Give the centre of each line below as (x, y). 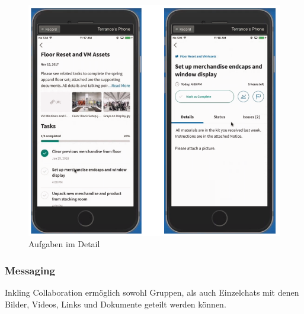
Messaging (30, 270)
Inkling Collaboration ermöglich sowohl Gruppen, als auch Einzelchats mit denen (152, 292)
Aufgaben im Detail (64, 244)
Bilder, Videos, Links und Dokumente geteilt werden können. (116, 304)
